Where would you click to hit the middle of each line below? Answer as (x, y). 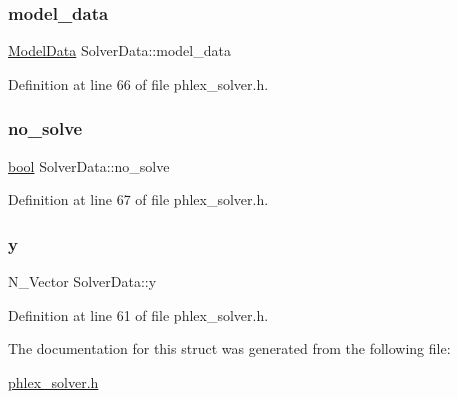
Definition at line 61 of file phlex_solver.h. (138, 314)
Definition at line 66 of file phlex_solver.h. (138, 83)
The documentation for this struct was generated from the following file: (229, 348)
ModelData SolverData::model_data (119, 50)
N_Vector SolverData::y (82, 281)
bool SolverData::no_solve (89, 165)
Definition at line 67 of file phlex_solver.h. (138, 199)
